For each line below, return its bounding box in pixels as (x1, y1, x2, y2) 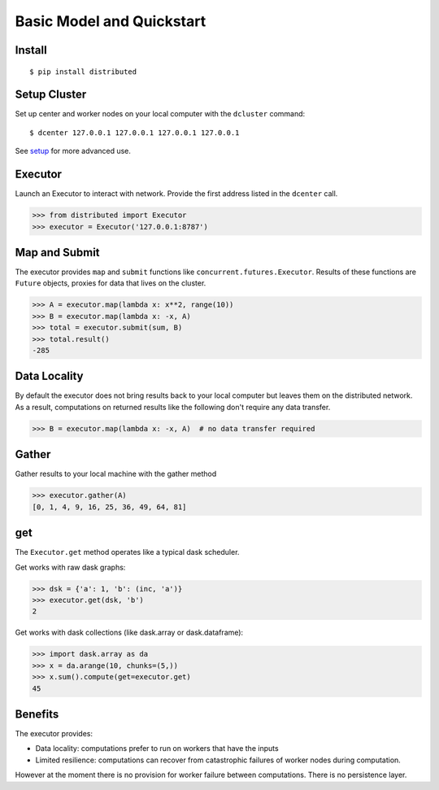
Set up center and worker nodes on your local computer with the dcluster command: (15, 109, 306, 119)
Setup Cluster (15, 88, 87, 102)
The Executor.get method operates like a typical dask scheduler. (15, 548, 240, 557)
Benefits (15, 707, 59, 721)
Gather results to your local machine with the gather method (15, 469, 217, 479)
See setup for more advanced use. (15, 146, 132, 156)
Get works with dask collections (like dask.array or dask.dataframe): (15, 627, 244, 638)
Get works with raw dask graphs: (15, 562, 126, 572)
